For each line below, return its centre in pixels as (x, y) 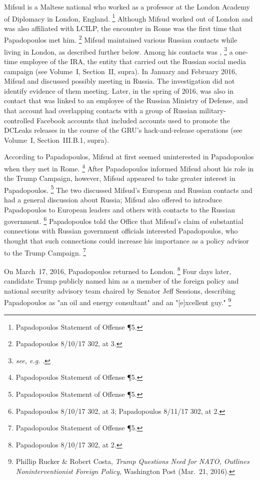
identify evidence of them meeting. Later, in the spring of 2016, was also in (119, 90)
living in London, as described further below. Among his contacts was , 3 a (118, 51)
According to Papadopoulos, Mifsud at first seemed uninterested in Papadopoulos (129, 157)
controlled (19, 120)
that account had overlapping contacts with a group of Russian (100, 110)
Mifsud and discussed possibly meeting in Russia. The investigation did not (119, 81)
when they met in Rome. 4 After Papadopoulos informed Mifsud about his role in (129, 167)
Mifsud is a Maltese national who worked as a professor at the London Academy (127, 7)
